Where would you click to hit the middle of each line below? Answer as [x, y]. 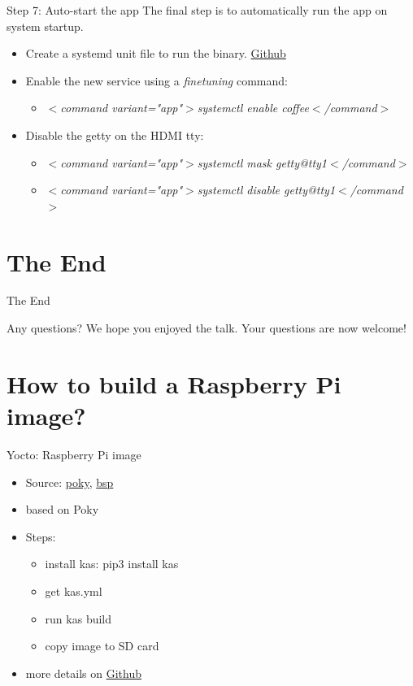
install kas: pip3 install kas [112, 564]
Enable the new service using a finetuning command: [157, 80]
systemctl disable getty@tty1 [266, 190]
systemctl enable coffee [253, 108]
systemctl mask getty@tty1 [262, 162]
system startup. [45, 26]
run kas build [78, 618]
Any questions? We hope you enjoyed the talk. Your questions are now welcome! [206, 328]
